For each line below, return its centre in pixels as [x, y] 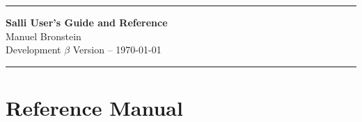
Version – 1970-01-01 [117, 50]
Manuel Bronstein [44, 36]
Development [33, 50]
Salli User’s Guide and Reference [87, 22]
